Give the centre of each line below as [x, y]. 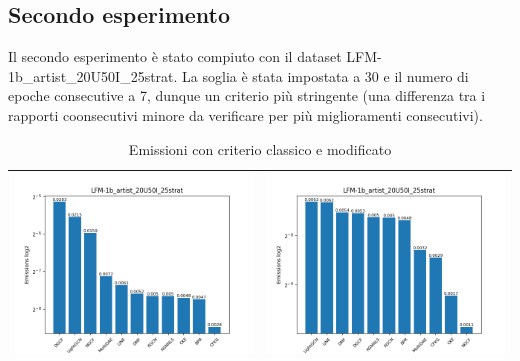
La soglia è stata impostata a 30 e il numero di [325, 75]
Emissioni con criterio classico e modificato [260, 148]
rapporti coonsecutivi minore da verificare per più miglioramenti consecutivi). [245, 114]
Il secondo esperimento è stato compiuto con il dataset [175, 56]
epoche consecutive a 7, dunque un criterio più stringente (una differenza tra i [247, 95]
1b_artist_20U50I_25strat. [93, 75]
